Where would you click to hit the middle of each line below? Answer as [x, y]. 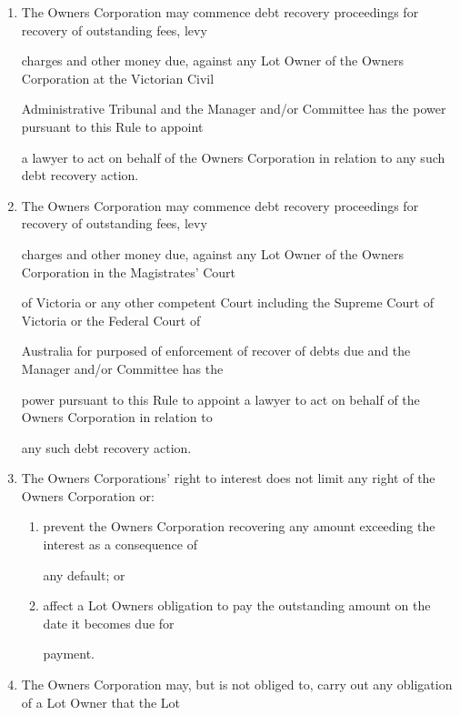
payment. [69, 654]
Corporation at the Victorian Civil [118, 78]
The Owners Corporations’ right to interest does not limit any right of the [228, 478]
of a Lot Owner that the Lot [101, 702]
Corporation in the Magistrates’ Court [129, 272]
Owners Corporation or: [88, 495]
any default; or [84, 574]
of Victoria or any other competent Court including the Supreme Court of [228, 302]
